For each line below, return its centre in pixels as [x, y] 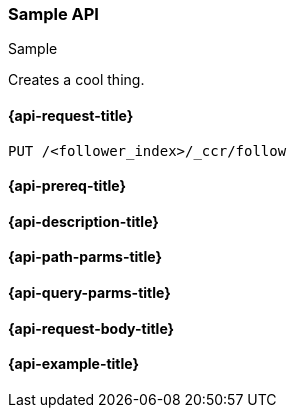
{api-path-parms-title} [85, 257]
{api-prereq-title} [67, 186]
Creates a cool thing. [76, 80]
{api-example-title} [74, 364]
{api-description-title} [83, 221]
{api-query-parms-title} [89, 293]
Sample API [53, 14]
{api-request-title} [71, 115]
